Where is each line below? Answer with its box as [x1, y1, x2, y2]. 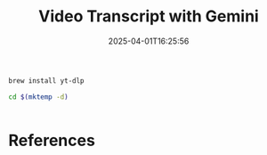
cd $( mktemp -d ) [8, 92, 69, 102]
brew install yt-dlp [8, 76, 85, 86]
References [8, 130, 95, 151]
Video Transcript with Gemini [38, 6, 259, 27]
